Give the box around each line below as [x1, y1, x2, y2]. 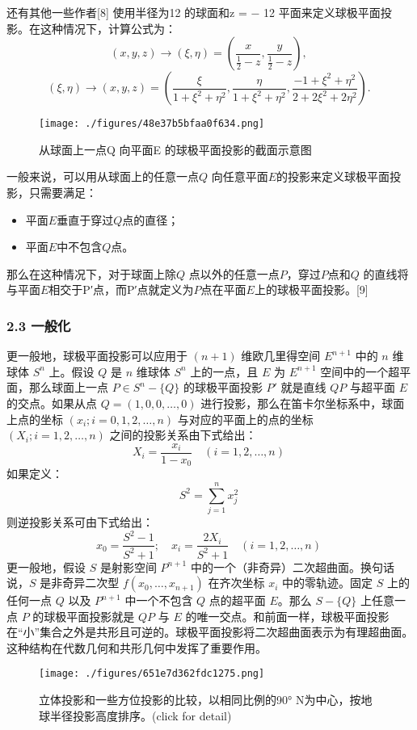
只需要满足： [28, 184, 97, 201]
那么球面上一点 [28, 379, 108, 396]
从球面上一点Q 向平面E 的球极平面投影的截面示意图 [39, 141, 312, 157]
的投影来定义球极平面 [276, 168, 390, 185]
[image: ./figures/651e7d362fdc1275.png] [39, 668, 265, 680]
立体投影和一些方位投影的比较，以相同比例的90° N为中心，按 [39, 691, 361, 708]
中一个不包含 [124, 592, 193, 609]
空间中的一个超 [320, 363, 400, 380]
